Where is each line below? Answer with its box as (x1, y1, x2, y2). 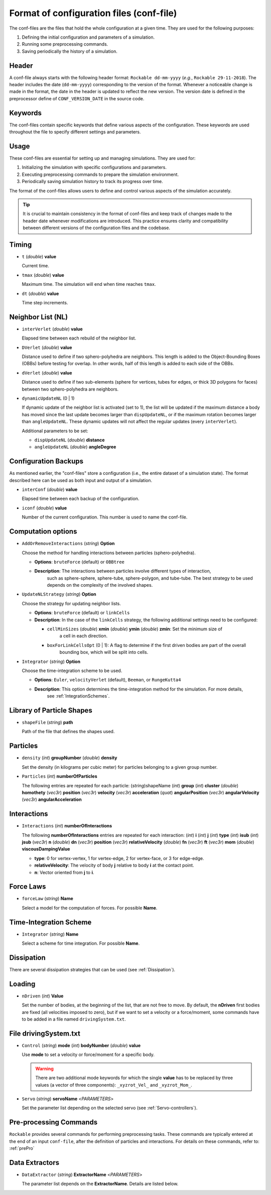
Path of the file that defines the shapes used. (22, 729, 115, 735)
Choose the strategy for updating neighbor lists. (22, 600, 121, 606)
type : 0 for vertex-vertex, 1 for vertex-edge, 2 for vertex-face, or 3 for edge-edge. (34, 855, 204, 861)
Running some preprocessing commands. (22, 41, 108, 47)
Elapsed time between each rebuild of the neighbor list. (22, 335, 137, 341)
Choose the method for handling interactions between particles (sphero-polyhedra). (22, 550, 196, 556)
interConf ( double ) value (22, 486, 78, 492)
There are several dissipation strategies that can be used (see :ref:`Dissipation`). (9, 967, 176, 973)
